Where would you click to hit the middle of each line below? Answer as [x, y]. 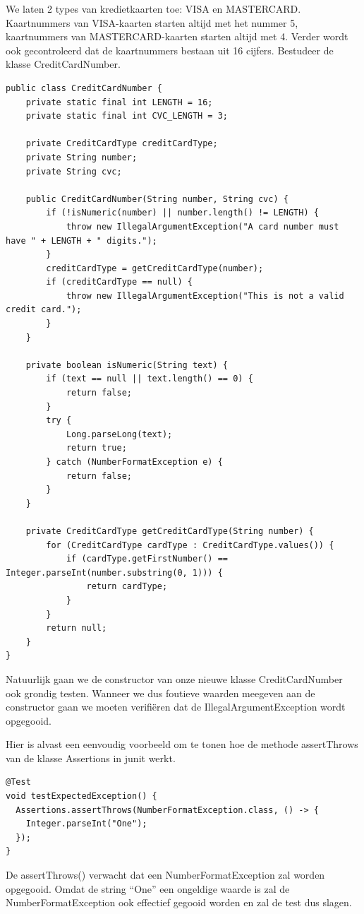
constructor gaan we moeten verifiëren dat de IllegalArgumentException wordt [176, 707]
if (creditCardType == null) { [119, 282]
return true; [96, 448]
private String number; [81, 157]
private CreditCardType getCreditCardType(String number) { [170, 531]
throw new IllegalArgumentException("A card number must [202, 226]
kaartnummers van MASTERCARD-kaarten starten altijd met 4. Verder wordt [177, 36]
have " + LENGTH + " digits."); [81, 241]
